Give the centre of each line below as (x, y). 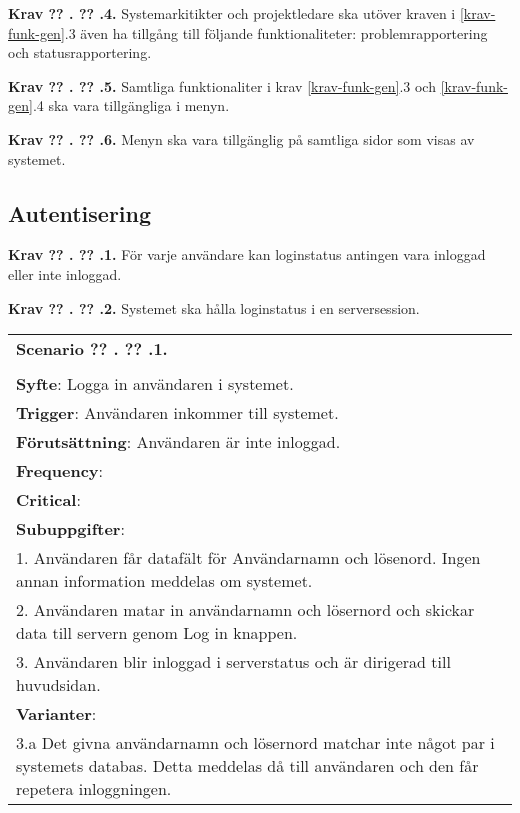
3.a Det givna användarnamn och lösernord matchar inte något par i (255, 743)
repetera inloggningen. (94, 789)
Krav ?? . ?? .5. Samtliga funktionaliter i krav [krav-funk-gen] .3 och (222, 85)
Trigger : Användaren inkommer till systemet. (177, 413)
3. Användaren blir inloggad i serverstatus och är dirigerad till (233, 662)
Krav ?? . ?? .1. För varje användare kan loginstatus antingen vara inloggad (247, 254)
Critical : (48, 500)
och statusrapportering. (80, 52)
